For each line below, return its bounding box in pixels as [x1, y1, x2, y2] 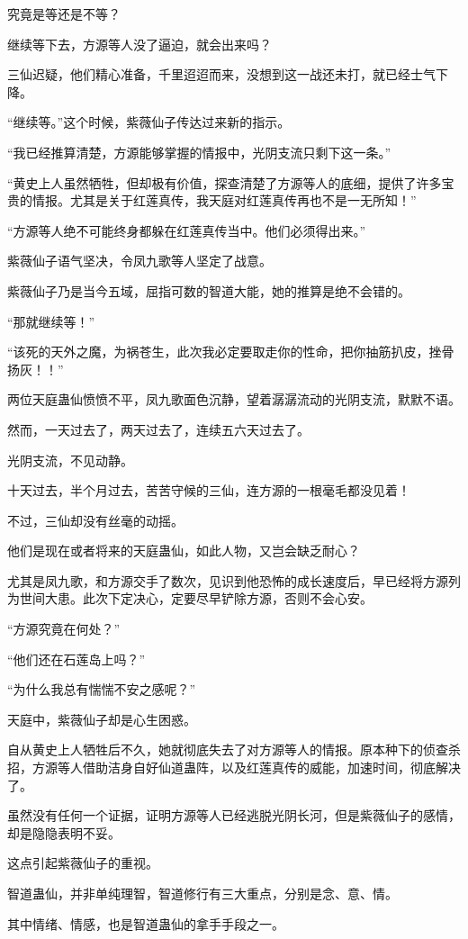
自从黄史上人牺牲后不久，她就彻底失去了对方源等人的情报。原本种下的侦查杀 [7, 740, 461, 759]
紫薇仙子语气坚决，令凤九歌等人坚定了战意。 [7, 251, 272, 270]
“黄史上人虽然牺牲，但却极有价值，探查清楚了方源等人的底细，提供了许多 [7, 173, 442, 192]
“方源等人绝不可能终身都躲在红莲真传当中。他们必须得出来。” [7, 221, 366, 239]
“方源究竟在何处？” [7, 619, 121, 638]
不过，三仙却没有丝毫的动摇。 [7, 510, 184, 529]
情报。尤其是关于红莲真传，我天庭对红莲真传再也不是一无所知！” [31, 191, 417, 210]
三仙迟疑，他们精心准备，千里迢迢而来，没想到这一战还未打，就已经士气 [7, 65, 436, 84]
